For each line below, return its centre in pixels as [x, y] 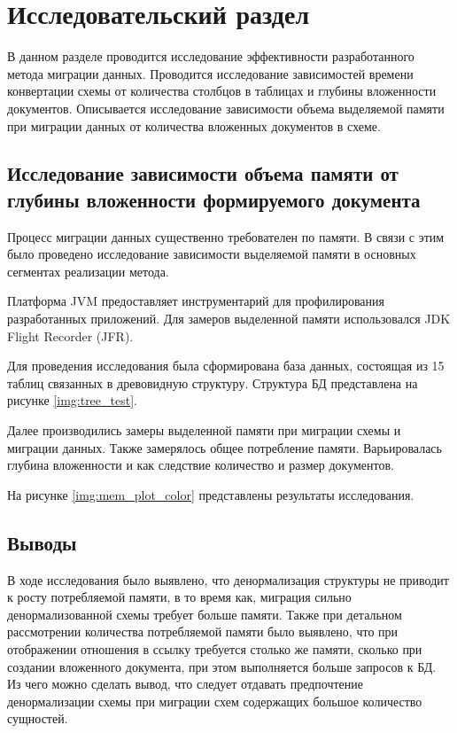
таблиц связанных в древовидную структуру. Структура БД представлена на [213, 382]
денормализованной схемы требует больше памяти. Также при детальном [205, 614]
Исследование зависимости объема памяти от [203, 173]
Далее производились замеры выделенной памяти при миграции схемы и [204, 430]
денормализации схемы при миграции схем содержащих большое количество [215, 701]
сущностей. [38, 718]
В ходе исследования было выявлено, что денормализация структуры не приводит [228, 579]
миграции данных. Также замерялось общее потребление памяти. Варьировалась [225, 447]
